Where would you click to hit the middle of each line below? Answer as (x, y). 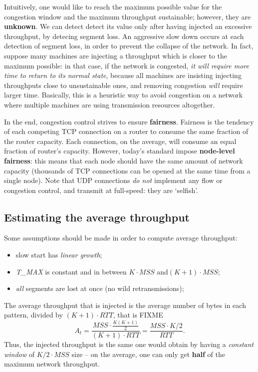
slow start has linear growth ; (59, 255)
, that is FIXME (138, 315)
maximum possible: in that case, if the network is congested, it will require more (127, 65)
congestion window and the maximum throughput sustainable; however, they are (128, 16)
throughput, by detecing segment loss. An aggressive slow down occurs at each (124, 36)
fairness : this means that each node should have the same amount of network (124, 160)
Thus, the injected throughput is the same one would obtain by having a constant (129, 344)
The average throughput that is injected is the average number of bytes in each (125, 305)
